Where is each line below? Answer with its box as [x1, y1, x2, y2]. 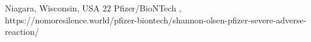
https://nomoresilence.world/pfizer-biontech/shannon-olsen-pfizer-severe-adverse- [5, 13, 307, 26]
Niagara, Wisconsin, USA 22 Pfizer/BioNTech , [5, 2, 181, 14]
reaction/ [5, 25, 40, 38]
